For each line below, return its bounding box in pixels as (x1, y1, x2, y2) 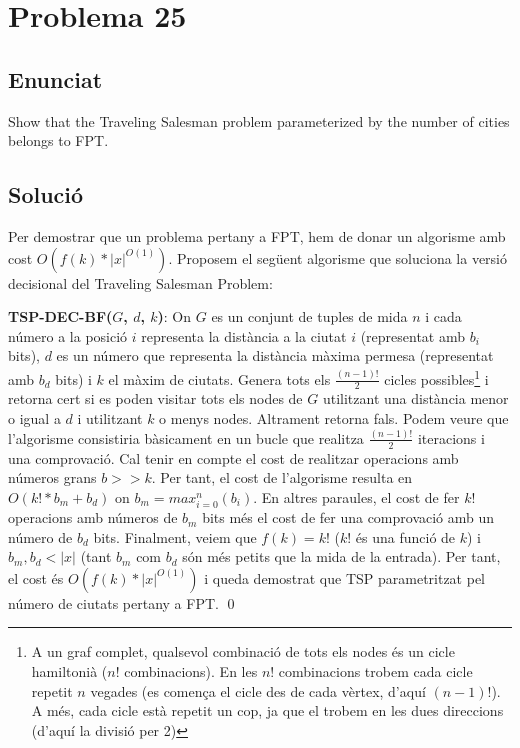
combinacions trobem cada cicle (278, 661, 473, 682)
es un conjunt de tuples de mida (211, 306, 408, 327)
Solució (8, 179, 84, 210)
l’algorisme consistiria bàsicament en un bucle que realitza (8, 427, 364, 448)
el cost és (8, 567, 64, 588)
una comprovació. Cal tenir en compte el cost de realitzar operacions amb (8, 447, 459, 468)
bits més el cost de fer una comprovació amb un (202, 507, 495, 528)
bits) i (55, 368, 92, 389)
